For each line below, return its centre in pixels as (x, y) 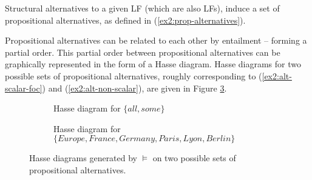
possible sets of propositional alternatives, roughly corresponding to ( (134, 75)
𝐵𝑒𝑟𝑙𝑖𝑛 (219, 139)
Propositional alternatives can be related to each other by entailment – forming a (156, 40)
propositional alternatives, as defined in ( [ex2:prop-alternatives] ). (125, 20)
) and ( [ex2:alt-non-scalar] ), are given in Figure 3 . (134, 88)
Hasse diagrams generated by (83, 158)
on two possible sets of (194, 158)
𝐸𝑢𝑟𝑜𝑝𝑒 (72, 139)
